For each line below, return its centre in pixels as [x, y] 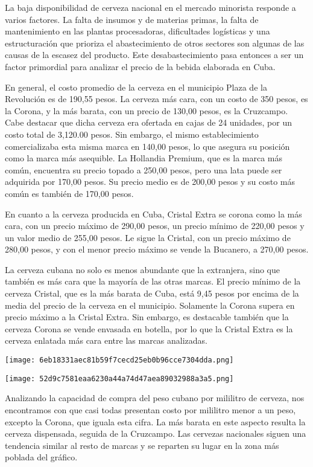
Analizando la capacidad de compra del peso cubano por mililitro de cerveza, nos [155, 398]
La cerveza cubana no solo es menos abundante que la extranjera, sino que [142, 269]
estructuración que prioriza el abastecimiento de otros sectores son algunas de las [155, 43]
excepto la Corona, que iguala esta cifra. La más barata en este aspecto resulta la [155, 421]
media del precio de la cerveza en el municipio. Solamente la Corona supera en [150, 305]
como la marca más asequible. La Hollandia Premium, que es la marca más [144, 158]
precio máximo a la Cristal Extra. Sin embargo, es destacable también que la [147, 317]
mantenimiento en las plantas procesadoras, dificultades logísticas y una [138, 31]
